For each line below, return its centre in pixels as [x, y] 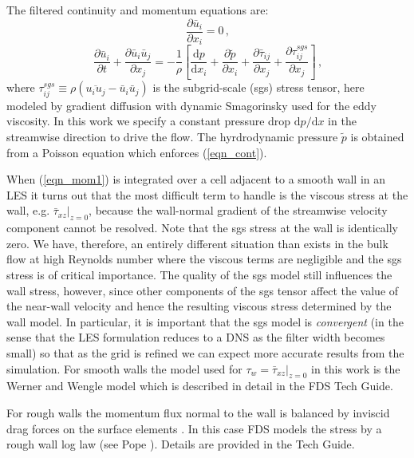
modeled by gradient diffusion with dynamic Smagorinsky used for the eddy [191, 105]
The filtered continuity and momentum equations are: [138, 10]
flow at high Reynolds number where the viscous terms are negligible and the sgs [204, 259]
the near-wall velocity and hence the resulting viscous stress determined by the [199, 306]
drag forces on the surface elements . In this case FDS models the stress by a [194, 428]
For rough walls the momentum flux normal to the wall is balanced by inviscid [198, 412]
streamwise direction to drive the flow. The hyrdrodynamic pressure [172, 137]
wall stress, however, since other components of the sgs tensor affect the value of [203, 290]
